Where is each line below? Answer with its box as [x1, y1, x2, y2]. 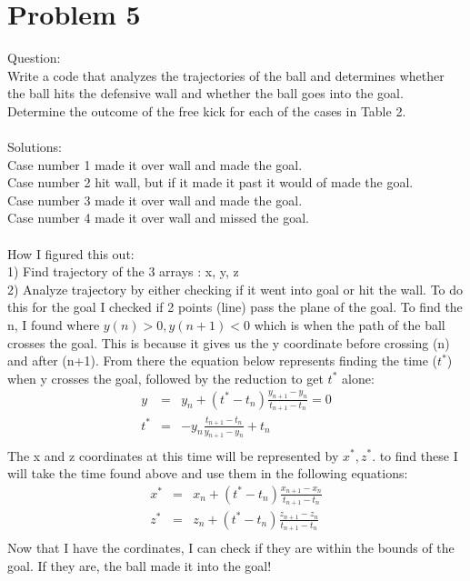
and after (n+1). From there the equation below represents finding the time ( [7, 351, 438, 370]
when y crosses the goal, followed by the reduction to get [7, 368, 324, 387]
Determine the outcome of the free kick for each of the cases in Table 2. [7, 101, 406, 120]
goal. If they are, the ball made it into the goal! [7, 556, 272, 575]
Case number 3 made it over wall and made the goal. [7, 190, 303, 209]
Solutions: [7, 137, 62, 156]
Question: [7, 48, 61, 67]
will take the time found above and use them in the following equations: [7, 464, 408, 483]
